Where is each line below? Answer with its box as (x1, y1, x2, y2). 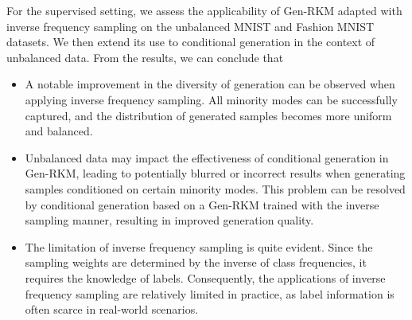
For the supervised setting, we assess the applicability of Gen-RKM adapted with (6, 2, 402, 18)
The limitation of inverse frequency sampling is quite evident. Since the (25, 238, 373, 255)
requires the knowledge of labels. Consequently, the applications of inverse (25, 269, 386, 286)
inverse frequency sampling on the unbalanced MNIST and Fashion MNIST (6, 18, 375, 34)
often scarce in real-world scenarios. (25, 301, 199, 318)
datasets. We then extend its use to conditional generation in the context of (6, 33, 375, 50)
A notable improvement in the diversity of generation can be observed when (25, 76, 395, 92)
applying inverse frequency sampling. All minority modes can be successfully (25, 91, 398, 107)
